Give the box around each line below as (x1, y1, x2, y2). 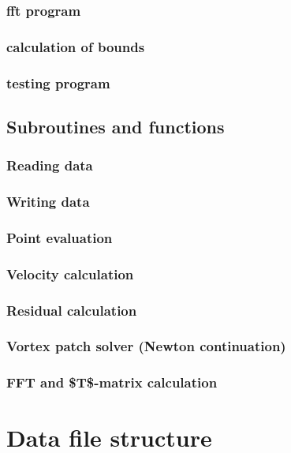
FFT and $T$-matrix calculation (6, 373, 218, 392)
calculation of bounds (6, 36, 145, 56)
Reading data (6, 155, 93, 175)
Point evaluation (6, 227, 113, 247)
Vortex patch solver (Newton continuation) (6, 336, 286, 356)
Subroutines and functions (6, 114, 225, 138)
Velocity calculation (6, 264, 134, 283)
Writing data (6, 192, 90, 212)
